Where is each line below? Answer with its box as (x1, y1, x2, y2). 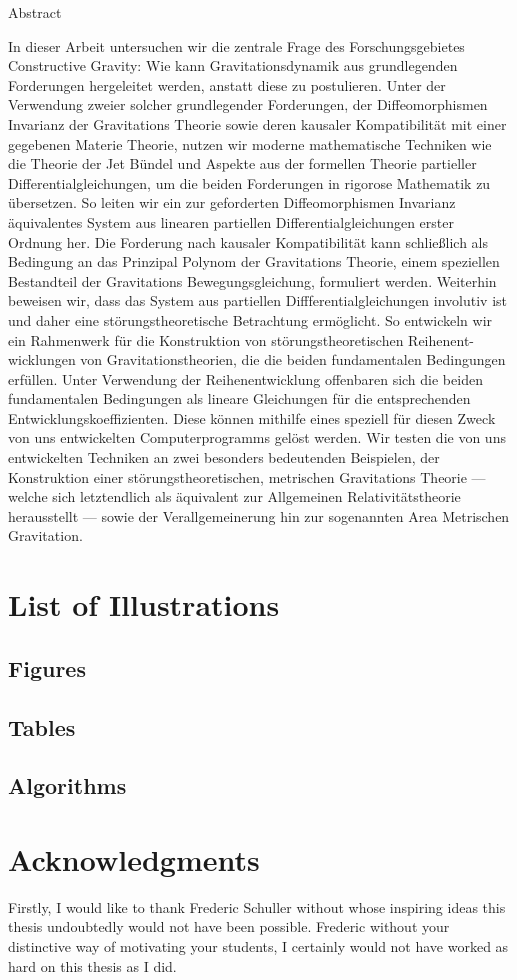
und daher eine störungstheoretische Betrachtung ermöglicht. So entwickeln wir (8, 309, 493, 330)
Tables (8, 711, 76, 742)
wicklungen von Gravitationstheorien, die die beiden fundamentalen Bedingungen (8, 349, 506, 370)
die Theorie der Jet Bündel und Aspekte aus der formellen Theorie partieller (8, 153, 477, 174)
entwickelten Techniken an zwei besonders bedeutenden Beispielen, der (8, 447, 440, 468)
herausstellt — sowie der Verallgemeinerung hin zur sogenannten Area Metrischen (8, 505, 510, 526)
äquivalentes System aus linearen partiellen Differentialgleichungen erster (8, 211, 454, 232)
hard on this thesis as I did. (8, 955, 177, 976)
